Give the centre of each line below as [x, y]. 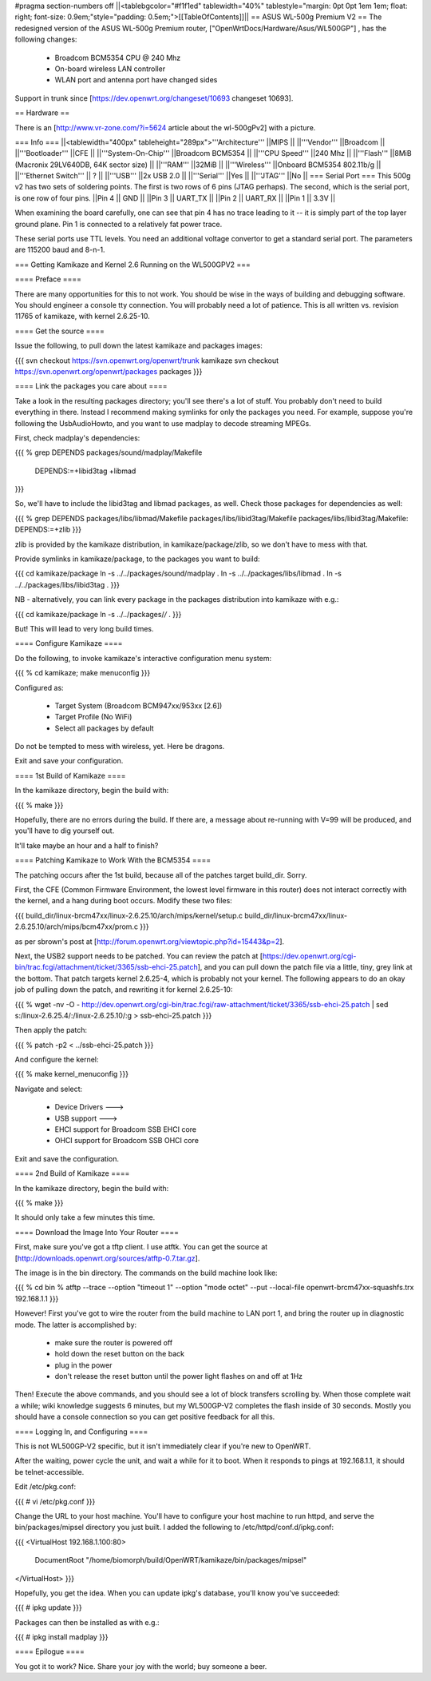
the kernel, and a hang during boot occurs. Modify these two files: [124, 901]
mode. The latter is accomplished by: [76, 1324]
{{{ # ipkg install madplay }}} [61, 1637]
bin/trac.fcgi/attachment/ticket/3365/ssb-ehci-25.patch [107, 967]
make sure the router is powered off [114, 1342]
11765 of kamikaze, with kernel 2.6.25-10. [83, 317]
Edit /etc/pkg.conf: [45, 1487]
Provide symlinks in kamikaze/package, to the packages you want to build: [137, 559]
